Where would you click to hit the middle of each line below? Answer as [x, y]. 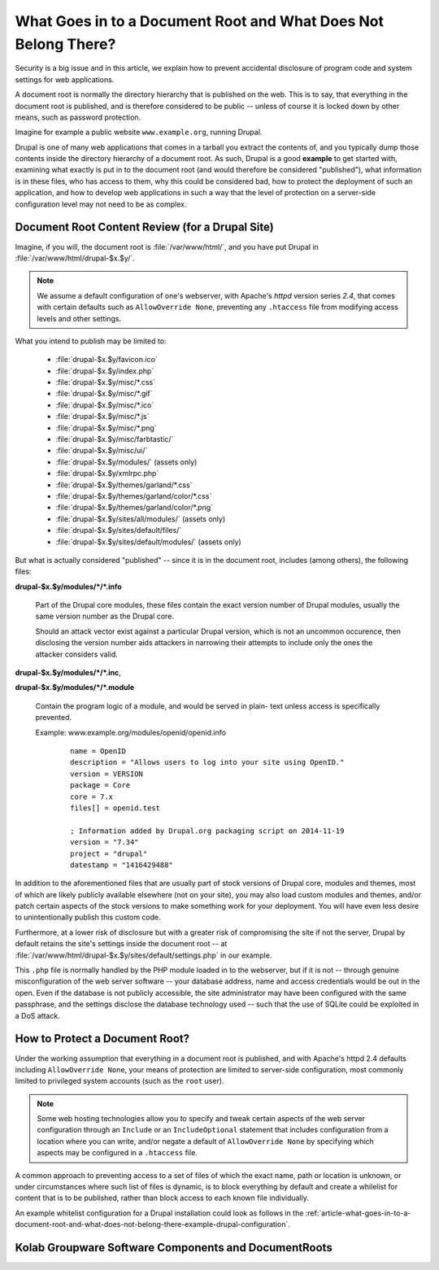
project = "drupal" [109, 853]
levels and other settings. [79, 318]
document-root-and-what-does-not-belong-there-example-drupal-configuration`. [152, 1224]
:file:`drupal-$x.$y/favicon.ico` [106, 360]
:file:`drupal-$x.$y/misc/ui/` [102, 451]
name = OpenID [98, 751]
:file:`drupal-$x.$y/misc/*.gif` [104, 394]
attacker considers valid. [76, 654]
